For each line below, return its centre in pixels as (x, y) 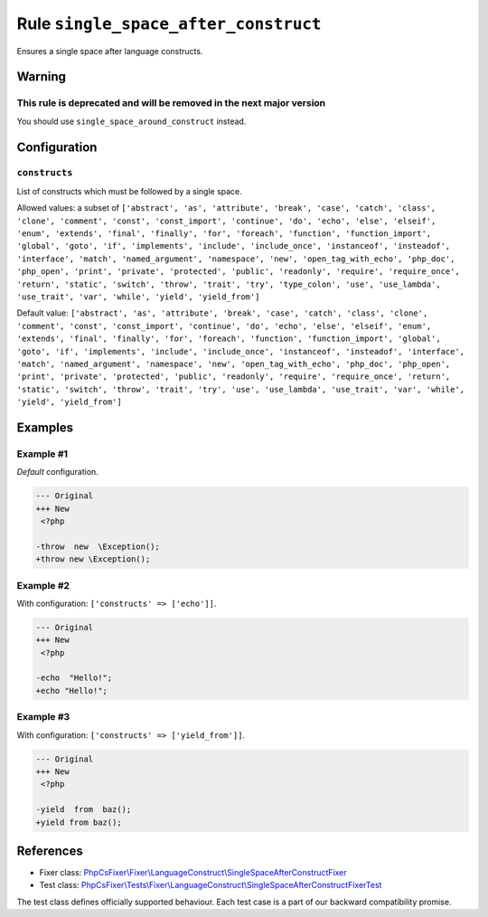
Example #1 (42, 454)
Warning (42, 77)
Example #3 (43, 717)
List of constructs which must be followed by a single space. (130, 191)
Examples (45, 427)
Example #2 (43, 585)
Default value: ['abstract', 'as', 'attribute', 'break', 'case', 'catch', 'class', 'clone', (222, 313)
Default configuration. (57, 472)
